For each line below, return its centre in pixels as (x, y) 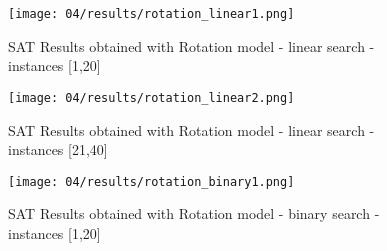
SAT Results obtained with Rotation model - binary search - (194, 213)
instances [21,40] (58, 149)
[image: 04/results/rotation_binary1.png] (151, 181)
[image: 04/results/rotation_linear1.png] (151, 14)
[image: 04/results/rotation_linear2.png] (151, 97)
